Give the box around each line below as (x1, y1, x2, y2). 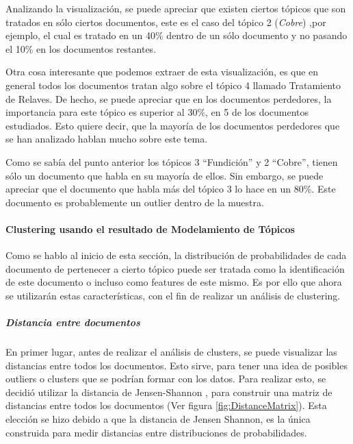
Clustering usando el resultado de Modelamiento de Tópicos (5, 221, 295, 236)
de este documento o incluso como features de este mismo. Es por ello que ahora (5, 275, 342, 289)
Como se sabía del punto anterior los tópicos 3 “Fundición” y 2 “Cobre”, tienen (5, 154, 338, 169)
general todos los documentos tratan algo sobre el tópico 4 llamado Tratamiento (5, 77, 341, 92)
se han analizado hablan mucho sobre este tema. (5, 132, 208, 146)
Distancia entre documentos (5, 315, 140, 330)
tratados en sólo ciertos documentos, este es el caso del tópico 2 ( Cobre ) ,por (5, 14, 326, 29)
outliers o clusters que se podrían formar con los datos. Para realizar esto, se (5, 371, 326, 386)
